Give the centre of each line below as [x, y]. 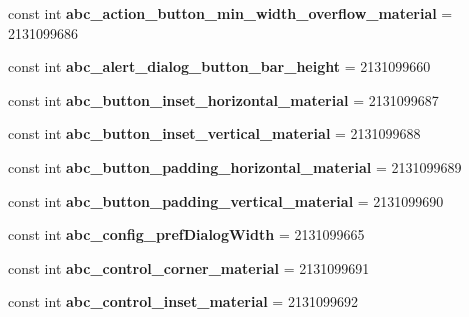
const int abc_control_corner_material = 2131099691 [189, 267]
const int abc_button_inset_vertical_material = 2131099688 [214, 133]
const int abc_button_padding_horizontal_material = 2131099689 [235, 166]
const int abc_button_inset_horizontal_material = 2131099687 [223, 99]
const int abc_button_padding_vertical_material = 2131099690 [226, 200]
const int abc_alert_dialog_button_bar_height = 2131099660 [219, 66]
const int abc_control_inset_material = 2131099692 [183, 301]
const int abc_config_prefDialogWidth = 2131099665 [186, 234]
